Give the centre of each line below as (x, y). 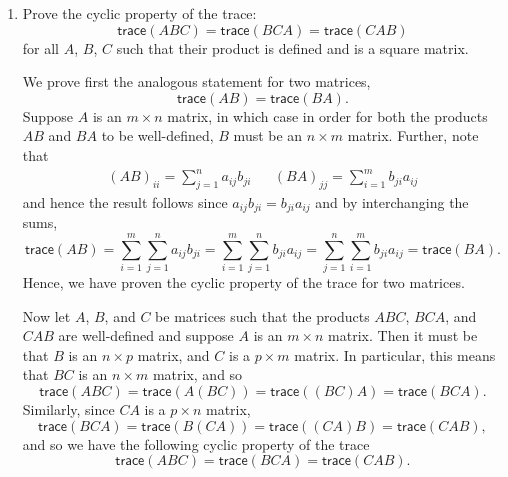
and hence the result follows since (125, 201)
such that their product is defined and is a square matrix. (292, 47)
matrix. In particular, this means (395, 354)
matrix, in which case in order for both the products (327, 115)
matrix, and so (197, 374)
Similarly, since (68, 409)
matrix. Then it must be (403, 335)
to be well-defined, (157, 135)
